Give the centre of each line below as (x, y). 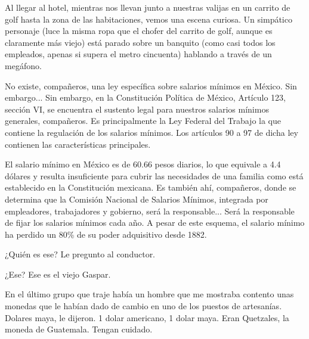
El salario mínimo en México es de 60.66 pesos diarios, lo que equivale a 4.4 (143, 164)
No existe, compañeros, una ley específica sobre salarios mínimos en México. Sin (151, 85)
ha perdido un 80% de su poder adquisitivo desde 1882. (106, 234)
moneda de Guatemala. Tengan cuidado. (79, 329)
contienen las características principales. (78, 144)
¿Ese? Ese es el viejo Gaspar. (58, 274)
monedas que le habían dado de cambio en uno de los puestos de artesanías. (143, 306)
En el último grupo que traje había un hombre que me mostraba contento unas (149, 294)
